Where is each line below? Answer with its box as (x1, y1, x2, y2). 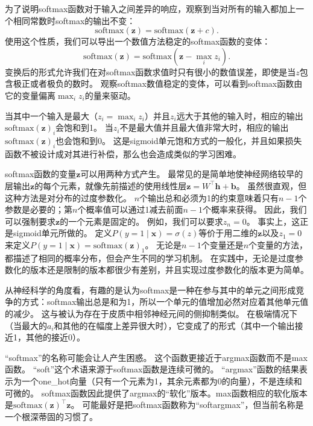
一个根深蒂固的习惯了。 (5, 410, 98, 422)
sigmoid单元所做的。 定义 (13, 227, 112, 239)
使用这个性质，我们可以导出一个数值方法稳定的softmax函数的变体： (5, 35, 271, 48)
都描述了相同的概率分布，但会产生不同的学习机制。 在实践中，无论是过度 (5, 251, 295, 264)
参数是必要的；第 (5, 203, 72, 216)
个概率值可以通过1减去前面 (77, 203, 183, 216)
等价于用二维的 (198, 227, 258, 239)
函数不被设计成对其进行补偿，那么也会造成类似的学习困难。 (5, 147, 241, 160)
